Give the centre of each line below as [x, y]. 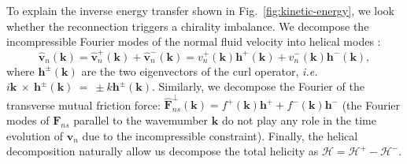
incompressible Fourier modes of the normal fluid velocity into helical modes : [194, 41]
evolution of [35, 135]
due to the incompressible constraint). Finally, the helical [220, 135]
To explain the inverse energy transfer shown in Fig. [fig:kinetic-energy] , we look [200, 10]
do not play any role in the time [299, 120]
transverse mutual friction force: [83, 104]
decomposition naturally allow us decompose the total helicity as [163, 151]
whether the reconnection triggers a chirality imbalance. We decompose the [188, 26]
